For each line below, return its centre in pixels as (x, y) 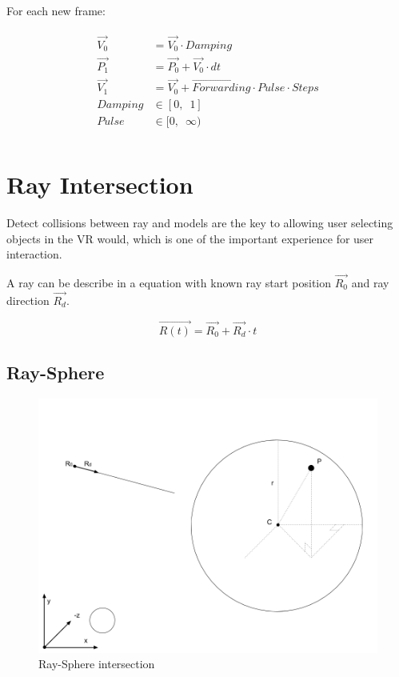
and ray (370, 282)
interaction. (34, 254)
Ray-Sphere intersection (97, 664)
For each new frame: (56, 10)
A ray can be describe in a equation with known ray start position (169, 282)
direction (28, 300)
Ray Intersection (100, 184)
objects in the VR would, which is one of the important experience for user (190, 238)
